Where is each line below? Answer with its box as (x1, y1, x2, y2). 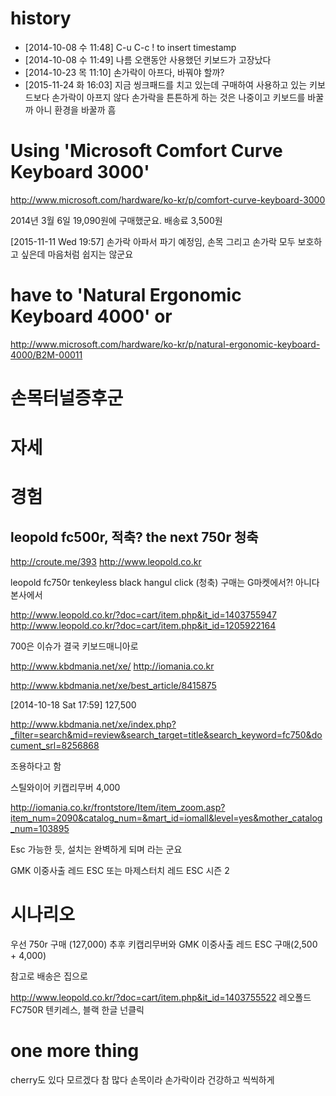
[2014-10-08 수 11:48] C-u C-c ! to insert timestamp (24, 41, 237, 53)
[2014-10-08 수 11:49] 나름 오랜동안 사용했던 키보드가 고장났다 (24, 53, 272, 66)
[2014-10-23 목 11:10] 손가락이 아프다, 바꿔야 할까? (24, 66, 225, 78)
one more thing (10, 1040, 140, 1062)
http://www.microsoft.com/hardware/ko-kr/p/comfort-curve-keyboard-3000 (10, 193, 326, 206)
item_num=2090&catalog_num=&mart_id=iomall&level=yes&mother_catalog (10, 812, 323, 824)
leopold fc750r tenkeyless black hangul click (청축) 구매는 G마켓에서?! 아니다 (10, 577, 320, 589)
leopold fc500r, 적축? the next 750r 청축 (10, 528, 259, 546)
